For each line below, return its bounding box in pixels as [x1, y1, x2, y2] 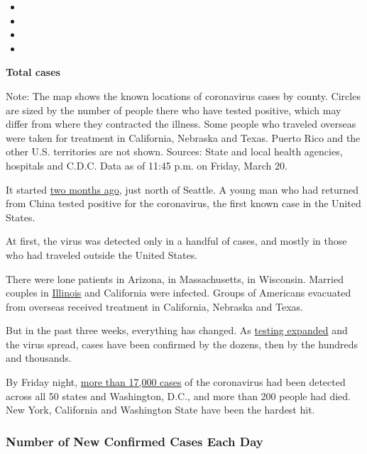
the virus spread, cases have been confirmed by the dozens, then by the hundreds [6, 336, 358, 351]
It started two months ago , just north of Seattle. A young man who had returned [6, 182, 359, 196]
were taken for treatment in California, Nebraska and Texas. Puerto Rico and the [6, 130, 361, 145]
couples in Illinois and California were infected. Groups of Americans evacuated [6, 285, 351, 300]
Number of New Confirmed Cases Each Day [6, 432, 263, 450]
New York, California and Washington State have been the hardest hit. [6, 402, 315, 417]
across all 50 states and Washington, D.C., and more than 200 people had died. [6, 388, 351, 403]
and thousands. [6, 350, 72, 365]
